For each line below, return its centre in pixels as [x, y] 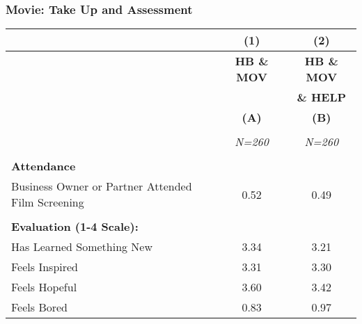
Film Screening [48, 202]
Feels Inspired [45, 267]
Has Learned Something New [82, 247]
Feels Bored [40, 307]
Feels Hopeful [44, 287]
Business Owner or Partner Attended [102, 186]
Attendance [44, 166]
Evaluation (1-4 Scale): [75, 227]
